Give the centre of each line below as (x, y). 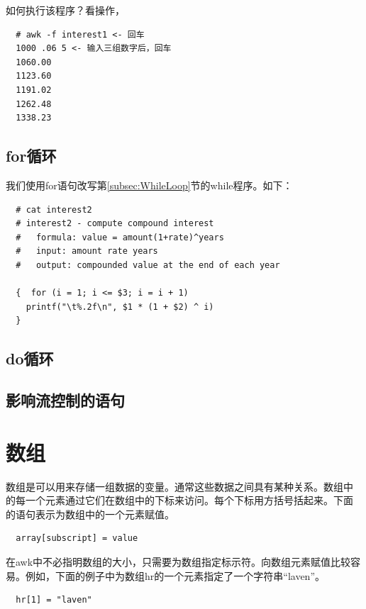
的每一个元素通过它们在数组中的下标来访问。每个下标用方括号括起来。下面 (179, 500)
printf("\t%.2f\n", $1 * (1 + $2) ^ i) (120, 307)
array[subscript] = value (77, 538)
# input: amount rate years (87, 251)
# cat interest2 (54, 209)
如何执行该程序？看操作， (65, 10)
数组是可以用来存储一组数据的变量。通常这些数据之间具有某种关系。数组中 (179, 486)
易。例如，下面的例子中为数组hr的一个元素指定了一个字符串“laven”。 (165, 575)
